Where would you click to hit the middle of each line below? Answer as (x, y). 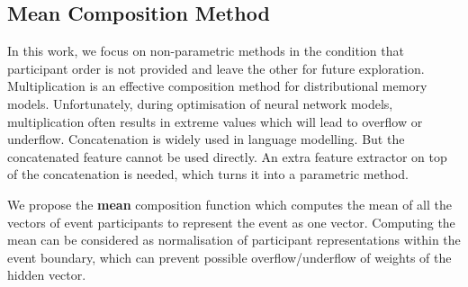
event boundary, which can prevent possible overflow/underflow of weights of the (229, 257)
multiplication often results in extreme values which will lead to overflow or (215, 121)
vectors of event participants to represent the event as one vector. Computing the (231, 222)
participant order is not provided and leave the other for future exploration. (216, 68)
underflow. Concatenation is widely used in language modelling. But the (206, 139)
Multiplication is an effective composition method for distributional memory (217, 86)
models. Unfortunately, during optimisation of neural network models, (200, 103)
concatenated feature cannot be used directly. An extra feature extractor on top (227, 156)
